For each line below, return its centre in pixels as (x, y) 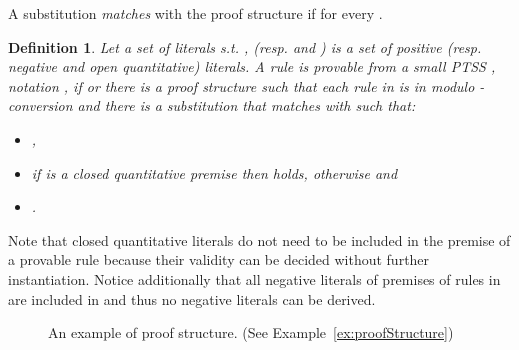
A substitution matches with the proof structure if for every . (195, 13)
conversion (40, 105)
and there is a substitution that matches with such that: (246, 105)
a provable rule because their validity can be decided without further (219, 259)
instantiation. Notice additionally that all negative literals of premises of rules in (254, 278)
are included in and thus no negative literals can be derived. (192, 298)
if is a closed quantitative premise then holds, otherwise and (214, 172)
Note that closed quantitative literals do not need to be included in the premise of (259, 239)
